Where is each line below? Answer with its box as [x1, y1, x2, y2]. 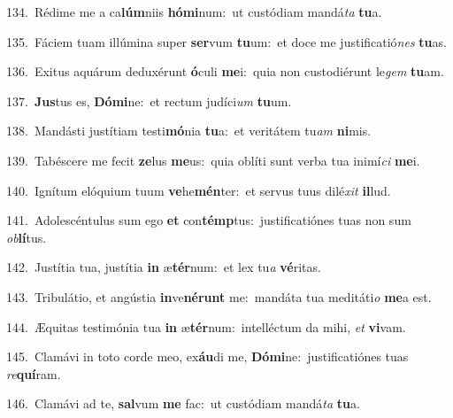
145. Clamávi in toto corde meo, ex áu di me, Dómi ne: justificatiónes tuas [6, 347, 409, 366]
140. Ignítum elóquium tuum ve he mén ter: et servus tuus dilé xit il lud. [6, 181, 391, 199]
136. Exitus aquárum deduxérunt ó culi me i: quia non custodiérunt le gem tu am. [6, 62, 444, 81]
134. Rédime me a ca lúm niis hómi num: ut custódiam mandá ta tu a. [6, 3, 382, 20]
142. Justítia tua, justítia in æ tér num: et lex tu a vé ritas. [6, 258, 321, 276]
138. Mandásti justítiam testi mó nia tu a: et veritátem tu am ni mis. [6, 121, 372, 140]
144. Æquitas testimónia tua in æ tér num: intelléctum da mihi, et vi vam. [6, 317, 406, 336]
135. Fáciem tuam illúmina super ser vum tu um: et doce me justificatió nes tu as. [6, 32, 447, 50]
